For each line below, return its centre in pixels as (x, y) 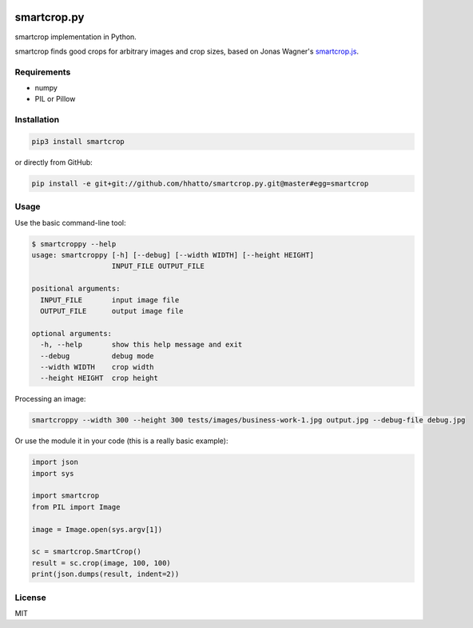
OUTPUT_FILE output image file (112, 311)
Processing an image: (50, 399)
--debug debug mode (97, 356)
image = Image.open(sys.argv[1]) (97, 529)
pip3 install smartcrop (78, 141)
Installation (37, 120)
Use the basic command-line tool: (71, 222)
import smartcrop (66, 496)
